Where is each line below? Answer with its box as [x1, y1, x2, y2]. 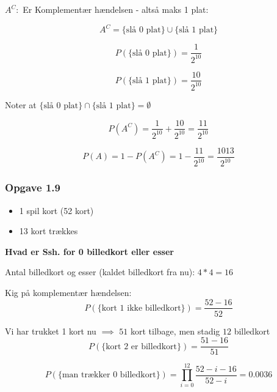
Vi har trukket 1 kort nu [5, 324, 96, 337]
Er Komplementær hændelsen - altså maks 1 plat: [23, 3, 209, 15]
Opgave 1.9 [5, 180, 60, 195]
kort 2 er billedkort [106, 342, 177, 351]
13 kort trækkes [19, 224, 78, 237]
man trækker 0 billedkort [62, 371, 156, 380]
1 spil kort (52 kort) [19, 204, 94, 216]
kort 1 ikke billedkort [101, 303, 181, 312]
